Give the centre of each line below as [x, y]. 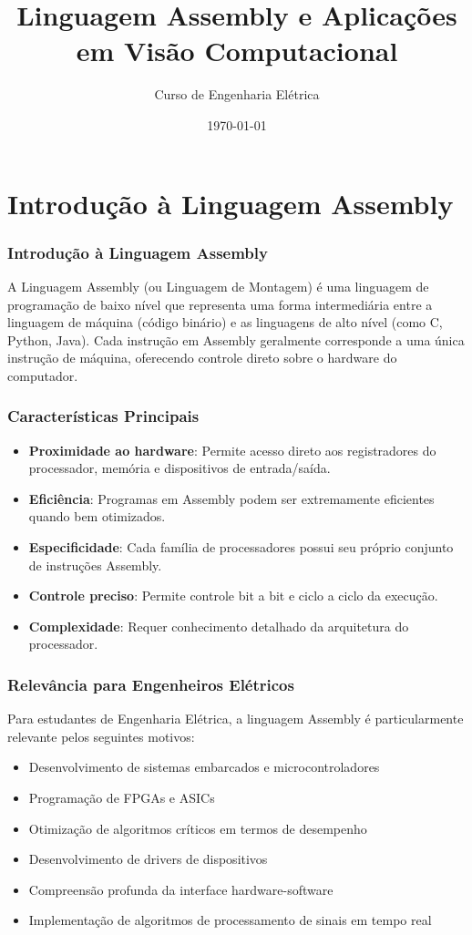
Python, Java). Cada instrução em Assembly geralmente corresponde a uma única [236, 339]
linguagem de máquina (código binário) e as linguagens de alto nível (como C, [225, 322]
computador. [43, 375]
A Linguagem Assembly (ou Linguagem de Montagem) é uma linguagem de [218, 286]
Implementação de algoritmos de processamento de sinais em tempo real [230, 920]
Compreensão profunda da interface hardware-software [181, 889]
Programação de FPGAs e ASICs [122, 798]
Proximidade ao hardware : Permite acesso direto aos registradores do [232, 450]
